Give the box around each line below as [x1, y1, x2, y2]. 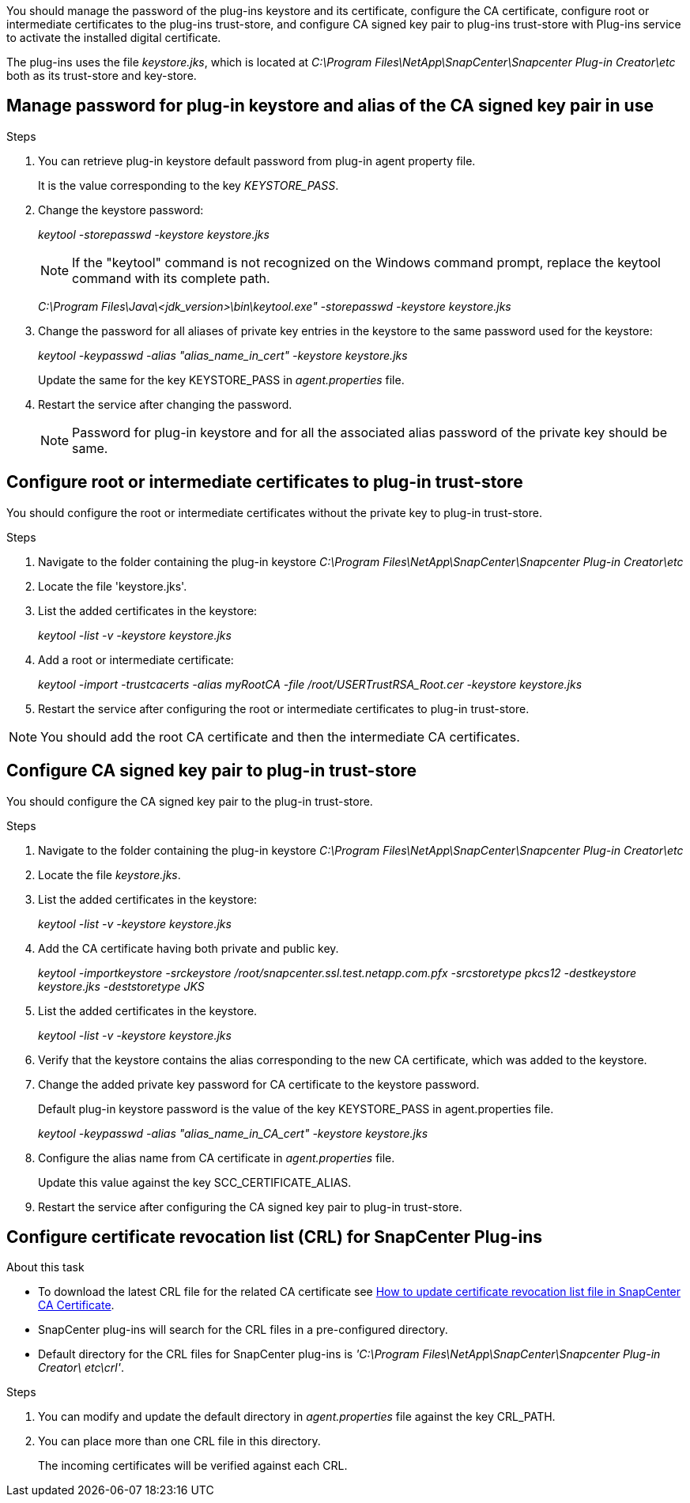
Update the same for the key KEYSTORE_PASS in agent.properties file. [38, 372, 405, 387]
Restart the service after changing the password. [38, 397, 292, 411]
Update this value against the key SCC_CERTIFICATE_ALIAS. [38, 1175, 352, 1189]
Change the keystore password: [38, 202, 204, 217]
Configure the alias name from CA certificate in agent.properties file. [38, 1150, 395, 1165]
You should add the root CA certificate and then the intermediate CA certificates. [40, 728, 520, 745]
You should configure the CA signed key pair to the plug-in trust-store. [6, 794, 373, 808]
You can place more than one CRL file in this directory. [38, 1434, 321, 1448]
